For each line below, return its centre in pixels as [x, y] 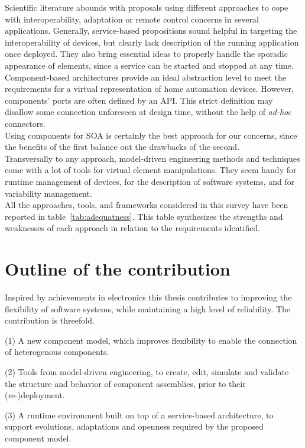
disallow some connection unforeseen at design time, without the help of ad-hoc [148, 112]
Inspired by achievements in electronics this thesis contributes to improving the [148, 297]
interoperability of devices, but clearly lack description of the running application [152, 42]
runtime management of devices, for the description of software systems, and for [150, 181]
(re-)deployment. [35, 395]
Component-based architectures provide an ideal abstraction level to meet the [145, 77]
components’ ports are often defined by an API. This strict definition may [139, 100]
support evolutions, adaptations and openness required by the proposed [134, 426]
